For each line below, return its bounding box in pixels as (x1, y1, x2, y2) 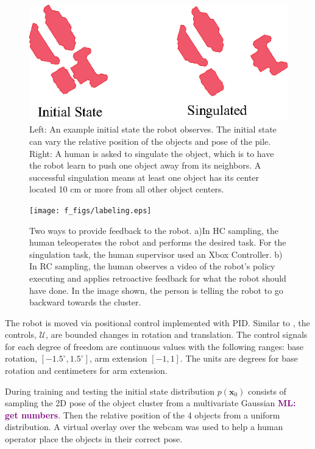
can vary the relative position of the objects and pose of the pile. (29, 134, 271, 147)
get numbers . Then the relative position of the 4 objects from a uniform (5, 408, 280, 421)
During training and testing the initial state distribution (5, 384, 215, 397)
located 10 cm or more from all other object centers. (29, 183, 224, 195)
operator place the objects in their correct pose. (5, 433, 183, 445)
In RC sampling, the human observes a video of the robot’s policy (29, 260, 275, 272)
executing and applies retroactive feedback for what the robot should (29, 271, 286, 284)
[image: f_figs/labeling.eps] (29, 206, 152, 215)
